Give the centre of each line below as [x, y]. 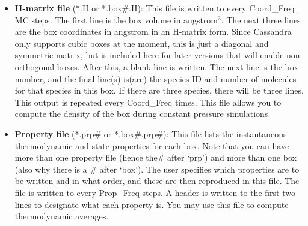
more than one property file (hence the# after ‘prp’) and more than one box [156, 157]
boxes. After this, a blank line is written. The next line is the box [177, 66]
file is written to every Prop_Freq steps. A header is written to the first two [155, 192]
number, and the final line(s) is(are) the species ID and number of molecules [156, 78]
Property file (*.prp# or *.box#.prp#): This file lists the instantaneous [151, 133]
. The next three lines [261, 19]
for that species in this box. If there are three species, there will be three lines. [159, 90]
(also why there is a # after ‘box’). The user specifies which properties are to [157, 169]
